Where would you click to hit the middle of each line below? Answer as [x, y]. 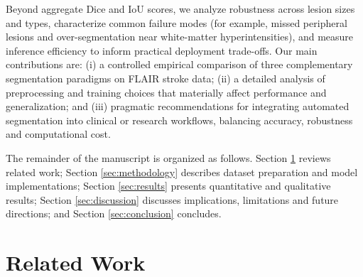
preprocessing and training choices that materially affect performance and [166, 92]
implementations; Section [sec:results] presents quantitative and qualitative [168, 186]
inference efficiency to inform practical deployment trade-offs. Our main [162, 50]
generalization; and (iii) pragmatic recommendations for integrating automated [178, 106]
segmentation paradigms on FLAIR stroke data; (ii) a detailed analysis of [166, 78]
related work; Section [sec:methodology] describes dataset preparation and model [182, 172]
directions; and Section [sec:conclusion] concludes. [114, 213]
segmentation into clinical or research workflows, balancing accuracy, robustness [179, 120]
